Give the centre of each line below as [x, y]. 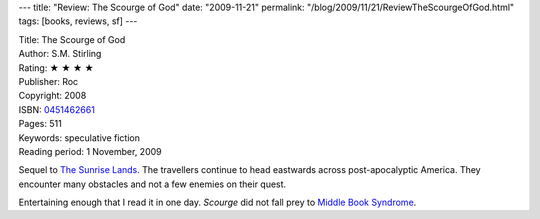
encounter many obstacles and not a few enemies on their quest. [152, 184]
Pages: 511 [40, 124]
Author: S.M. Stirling [60, 54]
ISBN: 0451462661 [56, 109]
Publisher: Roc [48, 81]
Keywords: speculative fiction [79, 137]
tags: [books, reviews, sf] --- [78, 21]
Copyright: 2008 [52, 96]
